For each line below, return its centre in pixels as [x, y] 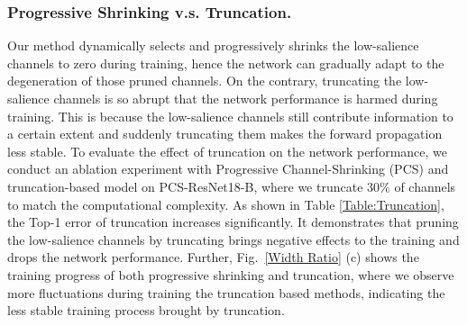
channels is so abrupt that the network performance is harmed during [246, 98]
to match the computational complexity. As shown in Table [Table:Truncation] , [226, 204]
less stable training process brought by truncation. [146, 310]
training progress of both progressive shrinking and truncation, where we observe [231, 274]
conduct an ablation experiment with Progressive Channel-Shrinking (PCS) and [228, 169]
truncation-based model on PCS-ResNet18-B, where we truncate [185, 186]
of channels [425, 186]
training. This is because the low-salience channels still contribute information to [230, 116]
